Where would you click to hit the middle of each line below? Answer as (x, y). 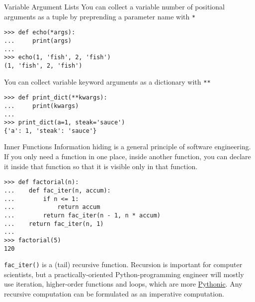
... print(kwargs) (42, 106)
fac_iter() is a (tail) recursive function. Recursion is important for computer (123, 264)
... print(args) (38, 41)
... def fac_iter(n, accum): (57, 190)
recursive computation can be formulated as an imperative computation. (114, 294)
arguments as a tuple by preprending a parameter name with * (100, 16)
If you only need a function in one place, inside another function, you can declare (127, 156)
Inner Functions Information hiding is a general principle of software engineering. (127, 147)
